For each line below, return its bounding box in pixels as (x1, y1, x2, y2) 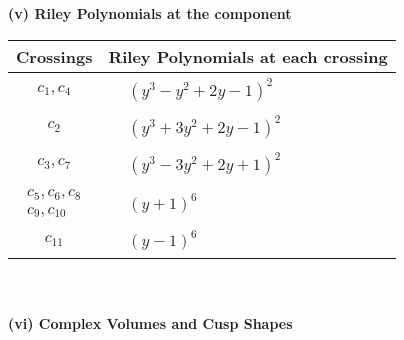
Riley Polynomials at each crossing (108, 44, 388, 68)
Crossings (16, 44, 93, 68)
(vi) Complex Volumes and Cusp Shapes (8, 313, 293, 334)
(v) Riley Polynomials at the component (8, 3, 292, 23)
